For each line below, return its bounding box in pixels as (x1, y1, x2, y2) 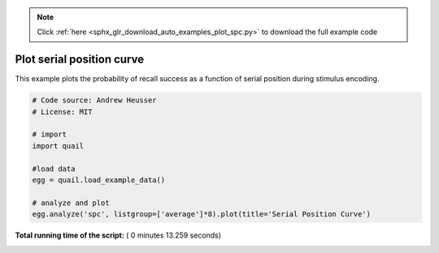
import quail (32, 141, 85, 150)
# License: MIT (32, 107, 93, 116)
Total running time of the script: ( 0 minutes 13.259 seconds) (15, 230, 222, 240)
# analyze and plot (32, 198, 110, 207)
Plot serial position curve (15, 53, 145, 67)
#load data (32, 164, 76, 173)
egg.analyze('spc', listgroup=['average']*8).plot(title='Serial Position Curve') (32, 210, 372, 219)
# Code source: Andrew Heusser (32, 96, 158, 105)
